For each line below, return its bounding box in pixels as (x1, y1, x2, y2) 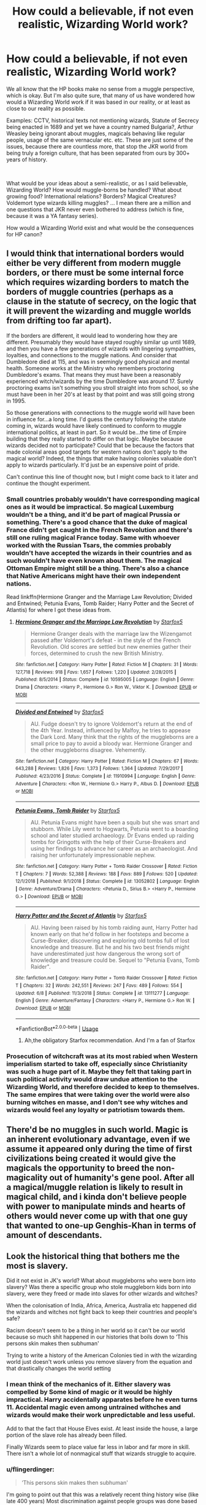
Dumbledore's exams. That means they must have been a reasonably (6, 371, 181, 378)
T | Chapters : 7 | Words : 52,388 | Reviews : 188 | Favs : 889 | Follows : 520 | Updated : (15, 870, 198, 877)
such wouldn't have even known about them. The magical (6, 556, 182, 565)
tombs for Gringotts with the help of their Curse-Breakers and (30, 838, 186, 845)
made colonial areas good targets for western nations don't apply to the (6, 448, 188, 455)
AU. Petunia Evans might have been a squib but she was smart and (30, 818, 200, 826)
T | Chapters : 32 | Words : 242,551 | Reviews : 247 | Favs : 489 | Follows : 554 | (15, 982, 183, 989)
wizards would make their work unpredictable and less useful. (6, 1410, 196, 1419)
